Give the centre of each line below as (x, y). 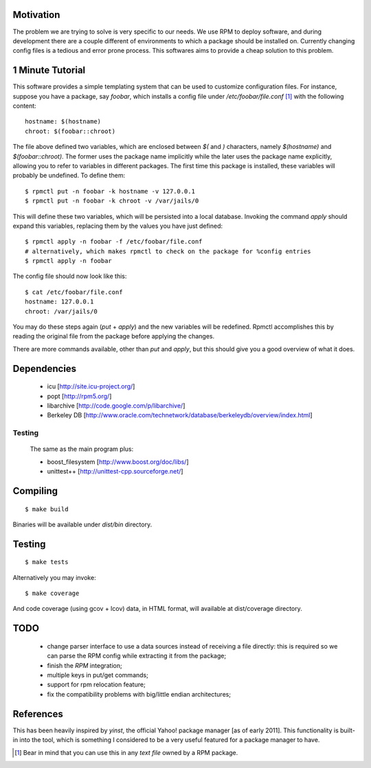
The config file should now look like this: (70, 276)
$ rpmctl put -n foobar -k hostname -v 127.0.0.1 (110, 191)
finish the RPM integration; (85, 665)
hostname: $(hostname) (63, 121)
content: (25, 106)
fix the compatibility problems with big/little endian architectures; (139, 694)
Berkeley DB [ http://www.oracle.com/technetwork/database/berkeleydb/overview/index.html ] (180, 415)
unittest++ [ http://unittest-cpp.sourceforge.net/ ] (115, 472)
